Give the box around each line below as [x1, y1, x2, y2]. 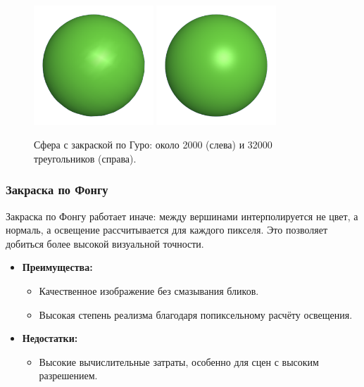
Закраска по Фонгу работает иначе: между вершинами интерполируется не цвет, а [6, 208, 358, 223]
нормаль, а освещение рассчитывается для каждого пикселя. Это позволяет [6, 222, 328, 237]
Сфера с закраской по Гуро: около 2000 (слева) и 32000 [34, 137, 272, 152]
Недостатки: [22, 331, 78, 345]
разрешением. [39, 368, 98, 383]
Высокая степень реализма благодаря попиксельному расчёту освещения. [39, 307, 353, 322]
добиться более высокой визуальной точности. [6, 236, 204, 250]
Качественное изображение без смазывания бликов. [39, 283, 259, 298]
